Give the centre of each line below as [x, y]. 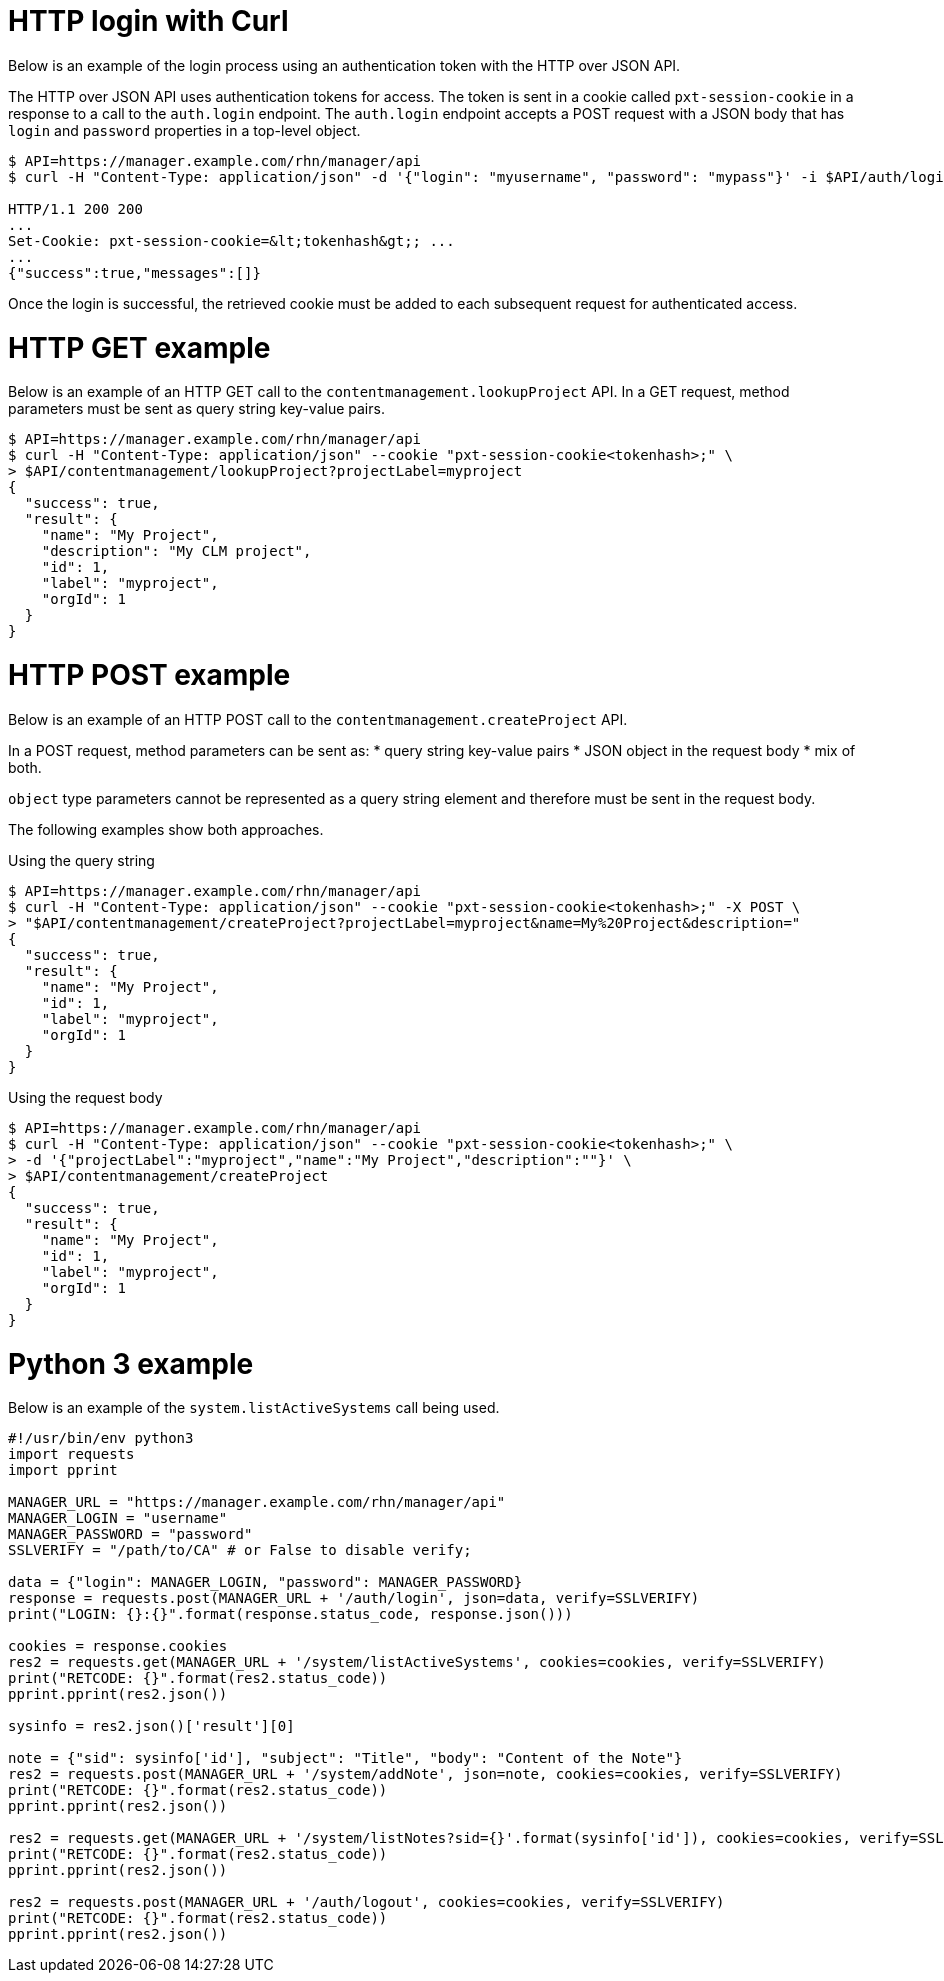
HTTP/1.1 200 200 [75, 208]
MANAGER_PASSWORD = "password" [130, 1534]
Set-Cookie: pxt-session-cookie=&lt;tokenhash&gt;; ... [231, 240]
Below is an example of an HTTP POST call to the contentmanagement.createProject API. [318, 719]
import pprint [63, 1470]
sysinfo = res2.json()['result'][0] [151, 1726]
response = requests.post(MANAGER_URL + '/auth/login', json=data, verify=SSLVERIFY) [354, 1598]
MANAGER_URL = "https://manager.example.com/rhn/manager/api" [257, 1502]
